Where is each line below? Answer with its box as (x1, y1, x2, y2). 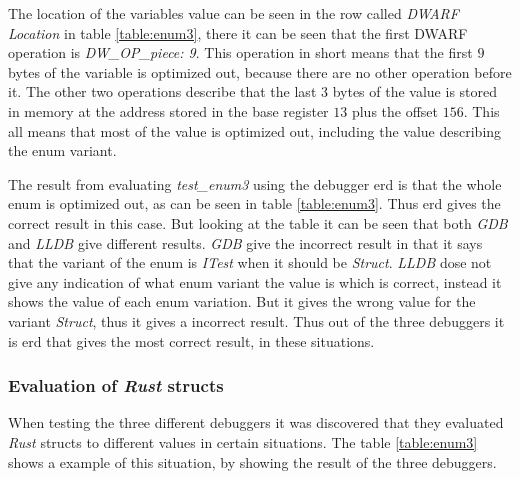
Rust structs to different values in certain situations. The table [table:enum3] (8, 431, 478, 452)
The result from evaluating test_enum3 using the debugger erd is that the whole (8, 173, 502, 194)
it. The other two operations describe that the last (8, 81, 317, 102)
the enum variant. (8, 140, 117, 161)
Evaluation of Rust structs (8, 373, 224, 398)
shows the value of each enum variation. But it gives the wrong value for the (8, 291, 476, 312)
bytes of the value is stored (332, 81, 498, 102)
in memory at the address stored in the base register (8, 100, 329, 121)
